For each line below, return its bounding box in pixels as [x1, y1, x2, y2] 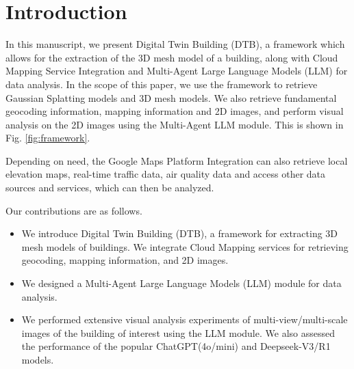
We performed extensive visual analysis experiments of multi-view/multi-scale [21, 312, 348, 327]
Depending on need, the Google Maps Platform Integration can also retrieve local [5, 153, 348, 167]
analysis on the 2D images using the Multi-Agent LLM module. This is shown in [5, 117, 344, 131]
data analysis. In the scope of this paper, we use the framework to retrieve [5, 77, 318, 91]
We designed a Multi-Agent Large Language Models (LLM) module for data [21, 276, 342, 290]
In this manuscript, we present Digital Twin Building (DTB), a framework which [5, 37, 345, 51]
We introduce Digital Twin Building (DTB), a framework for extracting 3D [21, 226, 338, 241]
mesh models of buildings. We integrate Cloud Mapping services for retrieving [21, 239, 349, 254]
